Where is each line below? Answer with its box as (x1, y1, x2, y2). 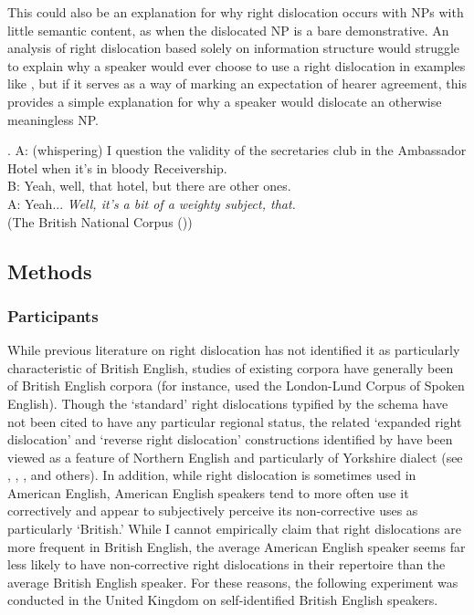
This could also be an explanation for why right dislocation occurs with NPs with (7, 3, 464, 21)
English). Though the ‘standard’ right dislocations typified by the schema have (7, 393, 448, 412)
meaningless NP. (7, 109, 99, 129)
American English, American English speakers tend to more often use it (7, 483, 409, 502)
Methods (7, 256, 92, 285)
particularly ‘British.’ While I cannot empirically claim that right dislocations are (7, 519, 461, 538)
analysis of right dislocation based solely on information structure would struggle (7, 38, 460, 57)
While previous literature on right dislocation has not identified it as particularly (7, 340, 460, 360)
